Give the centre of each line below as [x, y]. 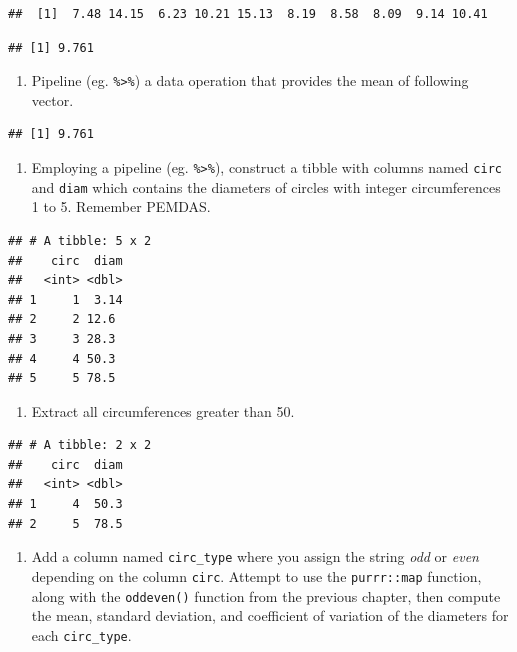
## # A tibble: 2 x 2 [80, 445]
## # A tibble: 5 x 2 [80, 240]
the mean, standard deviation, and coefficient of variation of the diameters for [270, 615]
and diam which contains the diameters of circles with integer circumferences [266, 186]
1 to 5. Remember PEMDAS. [121, 206]
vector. [52, 99]
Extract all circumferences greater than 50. [163, 410]
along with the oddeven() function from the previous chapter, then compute [266, 595]
